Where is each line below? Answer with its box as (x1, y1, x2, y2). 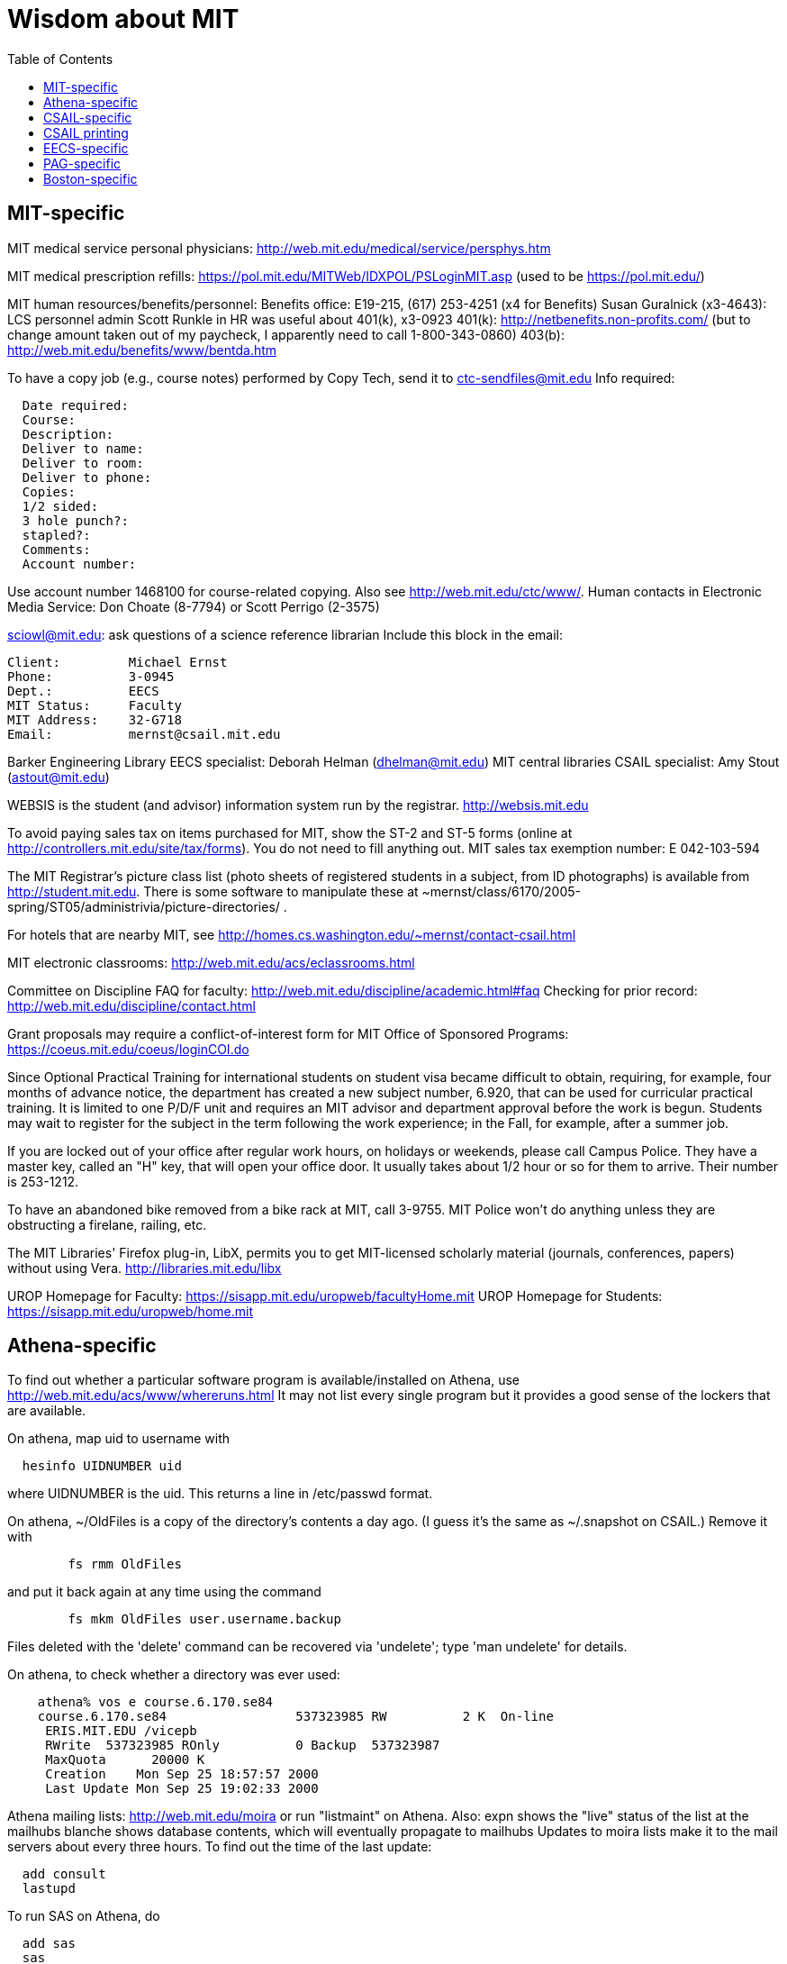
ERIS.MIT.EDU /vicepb (45, 1723, 197, 1739)
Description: (22, 426, 114, 441)
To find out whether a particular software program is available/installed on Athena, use (7, 1372, 520, 1388)
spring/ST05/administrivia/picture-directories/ (7, 898, 280, 914)
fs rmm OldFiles (68, 1557, 182, 1572)
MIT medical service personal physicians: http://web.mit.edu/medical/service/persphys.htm (7, 240, 551, 256)
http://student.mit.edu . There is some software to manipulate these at (7, 883, 419, 899)
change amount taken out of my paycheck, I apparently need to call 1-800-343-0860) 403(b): (7, 326, 565, 342)
